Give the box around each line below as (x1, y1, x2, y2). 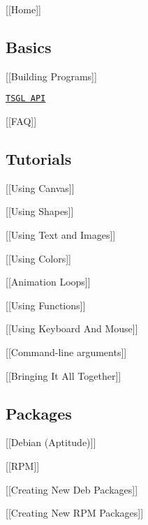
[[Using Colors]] (6, 251, 71, 265)
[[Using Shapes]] (6, 204, 74, 219)
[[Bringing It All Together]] (6, 368, 121, 383)
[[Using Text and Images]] (6, 228, 116, 242)
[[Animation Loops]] (6, 274, 91, 289)
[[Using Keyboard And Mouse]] (6, 321, 138, 336)
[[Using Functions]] (6, 297, 86, 312)
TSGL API (6, 94, 46, 104)
